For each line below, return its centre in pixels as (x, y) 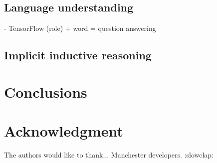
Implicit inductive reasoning (78, 55)
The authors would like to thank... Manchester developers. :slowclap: (109, 155)
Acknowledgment (64, 131)
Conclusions (46, 91)
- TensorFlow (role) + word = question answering (80, 28)
